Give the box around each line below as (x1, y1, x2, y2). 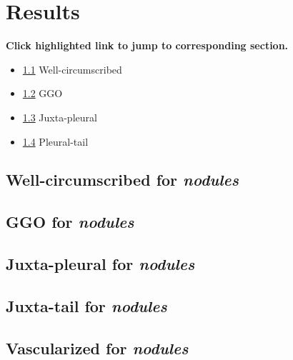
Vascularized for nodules (6, 336, 189, 359)
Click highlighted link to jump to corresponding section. (6, 38, 289, 53)
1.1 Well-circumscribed (22, 61, 122, 76)
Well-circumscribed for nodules (6, 169, 239, 191)
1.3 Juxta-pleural (22, 109, 97, 124)
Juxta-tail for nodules (6, 294, 167, 316)
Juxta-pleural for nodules (6, 253, 195, 275)
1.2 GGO (22, 86, 63, 101)
